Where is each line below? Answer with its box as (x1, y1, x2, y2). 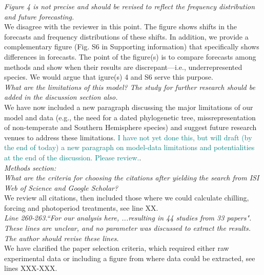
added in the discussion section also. (4, 91, 118, 102)
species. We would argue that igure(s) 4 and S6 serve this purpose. (4, 71, 213, 82)
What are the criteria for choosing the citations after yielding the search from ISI (4, 172, 259, 183)
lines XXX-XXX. (4, 263, 57, 273)
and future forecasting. (4, 11, 74, 22)
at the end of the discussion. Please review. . (4, 152, 141, 162)
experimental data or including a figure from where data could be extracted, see (4, 252, 255, 263)
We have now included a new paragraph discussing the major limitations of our (4, 101, 253, 112)
